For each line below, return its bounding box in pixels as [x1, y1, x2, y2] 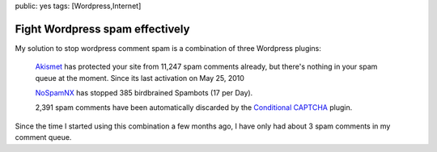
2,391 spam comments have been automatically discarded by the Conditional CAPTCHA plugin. [35, 103, 353, 112]
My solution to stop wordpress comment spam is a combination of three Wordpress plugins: [15, 43, 321, 53]
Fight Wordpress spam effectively [15, 22, 190, 36]
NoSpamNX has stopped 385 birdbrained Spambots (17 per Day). [35, 88, 253, 98]
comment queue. [15, 133, 72, 142]
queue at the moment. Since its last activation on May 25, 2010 [35, 73, 244, 82]
